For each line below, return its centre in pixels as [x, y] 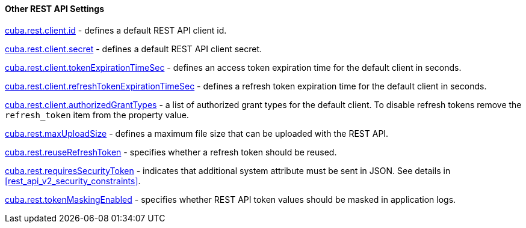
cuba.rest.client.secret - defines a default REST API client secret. [134, 49]
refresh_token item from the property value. [97, 115]
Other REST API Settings [55, 9]
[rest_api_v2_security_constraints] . [73, 181]
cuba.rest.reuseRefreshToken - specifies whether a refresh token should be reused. [171, 152]
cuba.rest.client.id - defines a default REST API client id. [116, 30]
